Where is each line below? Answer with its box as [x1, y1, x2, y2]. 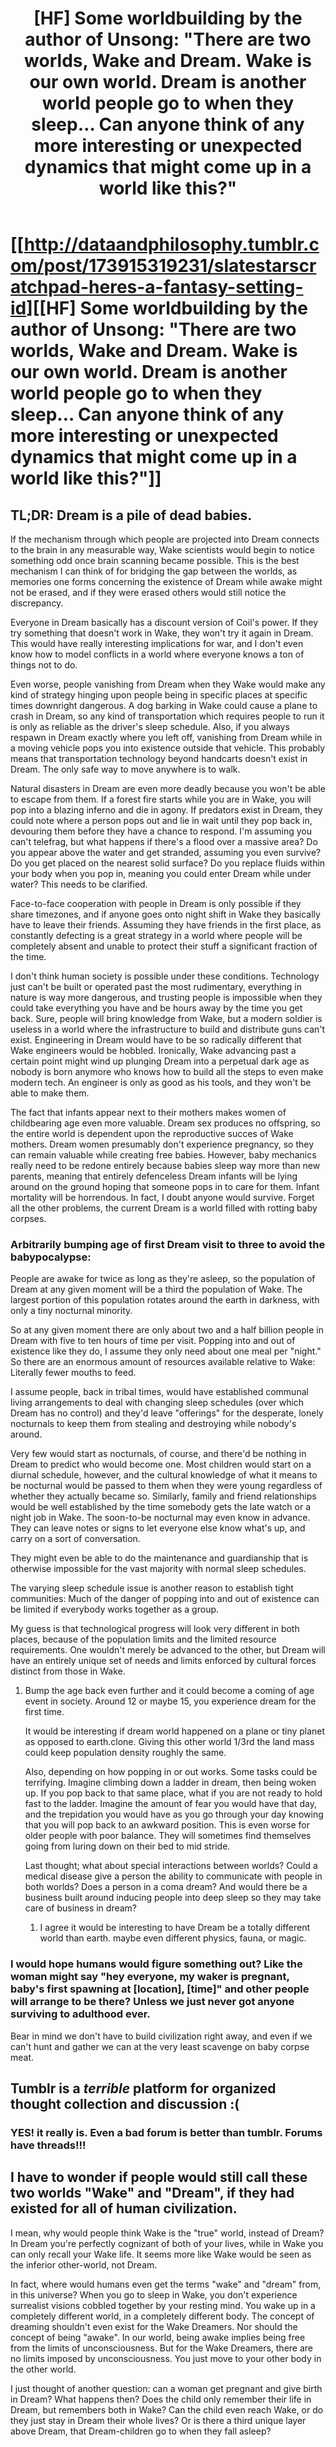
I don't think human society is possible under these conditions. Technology [10, 970, 320, 982]
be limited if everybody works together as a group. [10, 1603, 220, 1616]
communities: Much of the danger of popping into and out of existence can [10, 1593, 320, 1605]
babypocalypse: [10, 1250, 92, 1264]
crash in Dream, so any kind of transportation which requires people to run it [10, 710, 325, 722]
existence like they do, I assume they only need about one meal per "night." [10, 1345, 322, 1357]
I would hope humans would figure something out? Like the [10, 1957, 303, 1971]
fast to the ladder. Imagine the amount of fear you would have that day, [24, 1798, 317, 1810]
